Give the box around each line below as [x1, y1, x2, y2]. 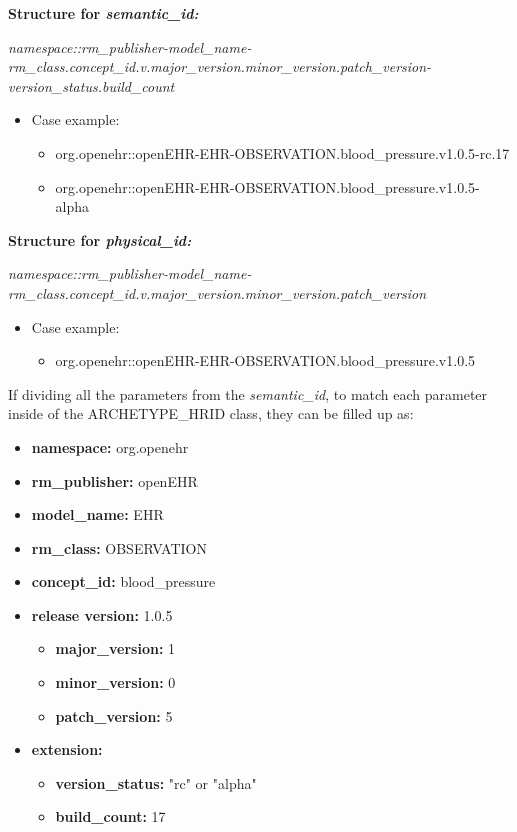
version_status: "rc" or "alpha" [55, 772, 257, 793]
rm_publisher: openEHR [31, 470, 198, 491]
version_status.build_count [8, 75, 175, 96]
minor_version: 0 [55, 672, 176, 693]
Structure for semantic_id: [8, 3, 199, 23]
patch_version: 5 [55, 705, 173, 726]
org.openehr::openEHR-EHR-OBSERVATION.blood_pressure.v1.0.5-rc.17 [55, 142, 510, 163]
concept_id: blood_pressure [31, 571, 216, 592]
